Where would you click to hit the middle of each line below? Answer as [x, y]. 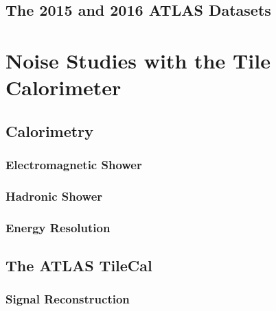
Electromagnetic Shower [74, 165]
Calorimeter [64, 87]
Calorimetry [49, 130]
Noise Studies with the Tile [138, 60]
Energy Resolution [58, 227]
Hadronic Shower [54, 196]
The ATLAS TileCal [79, 265]
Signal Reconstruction [68, 299]
